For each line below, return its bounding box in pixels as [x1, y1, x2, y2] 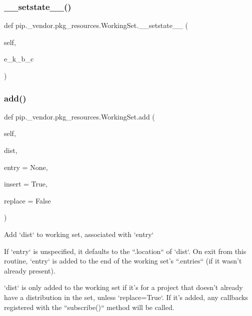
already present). [4, 265, 55, 275]
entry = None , [4, 161, 48, 172]
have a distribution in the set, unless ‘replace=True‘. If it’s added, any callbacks [4, 291, 248, 302]
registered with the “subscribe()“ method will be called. [4, 301, 174, 312]
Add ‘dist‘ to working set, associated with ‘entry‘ [4, 228, 154, 239]
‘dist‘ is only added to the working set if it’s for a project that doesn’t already [4, 282, 243, 292]
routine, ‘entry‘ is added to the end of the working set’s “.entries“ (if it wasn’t [4, 255, 242, 266]
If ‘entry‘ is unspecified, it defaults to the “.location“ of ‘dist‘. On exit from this [4, 245, 246, 256]
